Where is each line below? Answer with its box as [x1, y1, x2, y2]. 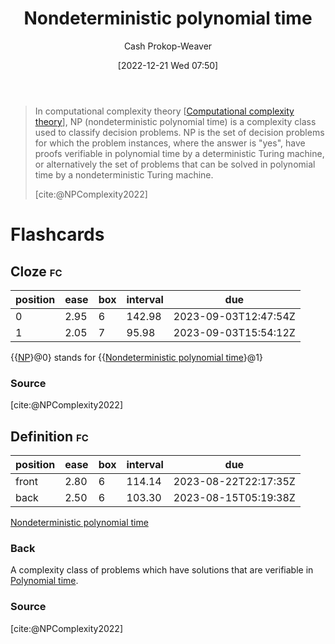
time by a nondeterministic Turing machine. [34, 168, 214, 181]
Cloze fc [10, 263, 63, 280]
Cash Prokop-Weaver [123, 40, 213, 52]
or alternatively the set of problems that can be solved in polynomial [34, 158, 316, 170]
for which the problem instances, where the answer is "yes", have [34, 137, 306, 149]
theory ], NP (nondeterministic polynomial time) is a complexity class [34, 115, 317, 127]
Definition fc [10, 428, 89, 445]
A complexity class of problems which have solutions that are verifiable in [10, 564, 314, 576]
